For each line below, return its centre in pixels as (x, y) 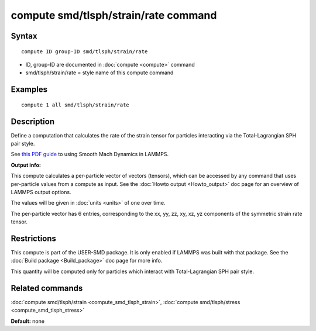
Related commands (47, 288)
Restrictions (34, 238)
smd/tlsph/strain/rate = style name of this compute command (99, 73)
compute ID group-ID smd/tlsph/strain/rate (85, 51)
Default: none (28, 321)
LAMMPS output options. (41, 192)
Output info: (26, 165)
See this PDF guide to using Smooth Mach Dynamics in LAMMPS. (90, 154)
